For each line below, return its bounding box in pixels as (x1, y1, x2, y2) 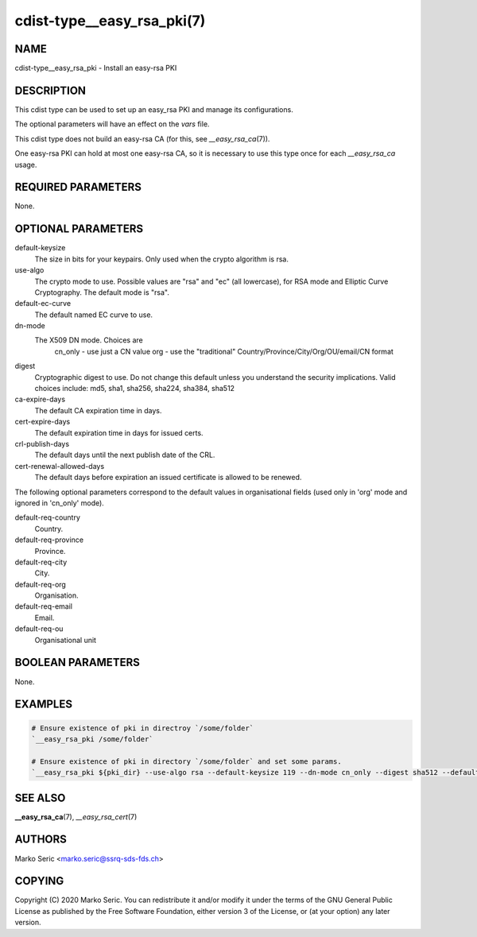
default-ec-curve (14, 299, 72, 308)
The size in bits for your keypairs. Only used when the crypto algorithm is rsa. (34, 254, 289, 264)
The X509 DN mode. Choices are (34, 335, 143, 345)
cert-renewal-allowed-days (14, 461, 105, 470)
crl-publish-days (14, 439, 70, 448)
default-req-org (14, 579, 67, 589)
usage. (14, 160, 37, 169)
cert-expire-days (14, 417, 71, 427)
